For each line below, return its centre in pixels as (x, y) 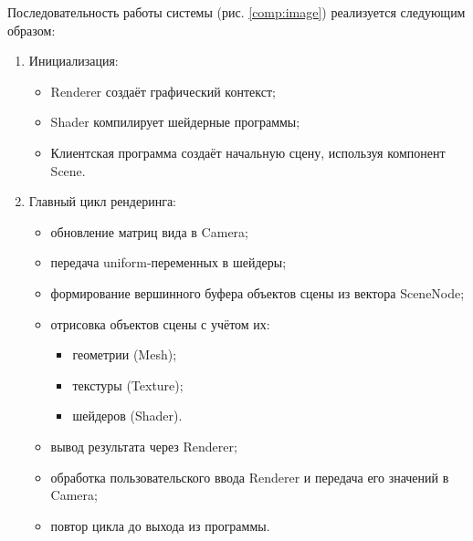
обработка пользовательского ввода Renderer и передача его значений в (250, 477)
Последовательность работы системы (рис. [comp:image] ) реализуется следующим (236, 12)
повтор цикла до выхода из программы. (160, 525)
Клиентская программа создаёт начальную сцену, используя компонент (248, 152)
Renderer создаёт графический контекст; (163, 91)
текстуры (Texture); (128, 385)
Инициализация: (74, 61)
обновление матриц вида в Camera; (149, 231)
